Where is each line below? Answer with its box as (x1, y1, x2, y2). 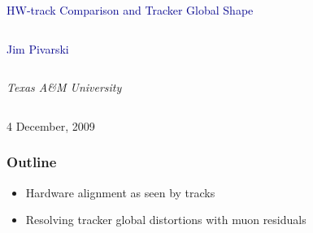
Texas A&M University (7, 79, 122, 96)
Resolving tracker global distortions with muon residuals (25, 211, 306, 228)
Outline (7, 152, 57, 172)
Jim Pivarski (7, 40, 69, 57)
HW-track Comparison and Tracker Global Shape (7, 2, 254, 18)
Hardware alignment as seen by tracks (25, 183, 215, 201)
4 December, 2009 (7, 117, 95, 134)
